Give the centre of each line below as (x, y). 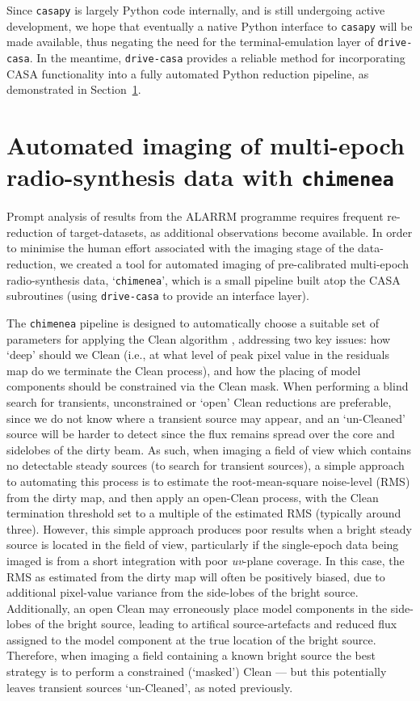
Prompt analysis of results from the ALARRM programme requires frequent (195, 216)
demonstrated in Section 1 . (74, 89)
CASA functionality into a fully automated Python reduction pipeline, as (188, 73)
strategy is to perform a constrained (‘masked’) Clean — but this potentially (197, 671)
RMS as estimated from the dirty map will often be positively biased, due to (196, 576)
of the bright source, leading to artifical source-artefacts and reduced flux (216, 624)
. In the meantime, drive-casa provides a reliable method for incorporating (217, 57)
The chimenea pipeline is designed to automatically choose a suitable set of (193, 322)
